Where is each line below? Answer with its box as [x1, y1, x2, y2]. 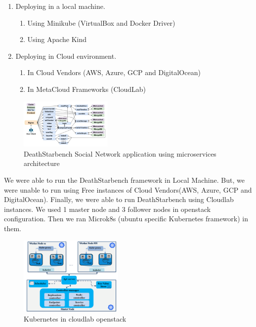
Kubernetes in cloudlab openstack [24, 313, 127, 324]
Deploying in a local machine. [15, 1, 105, 11]
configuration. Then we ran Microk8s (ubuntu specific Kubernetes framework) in [4, 213, 249, 224]
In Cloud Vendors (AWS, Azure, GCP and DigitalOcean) [27, 67, 201, 78]
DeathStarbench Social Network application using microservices [24, 148, 216, 159]
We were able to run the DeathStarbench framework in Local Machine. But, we [4, 175, 245, 185]
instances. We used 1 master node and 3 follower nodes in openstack [4, 204, 211, 214]
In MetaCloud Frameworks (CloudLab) [27, 83, 146, 94]
